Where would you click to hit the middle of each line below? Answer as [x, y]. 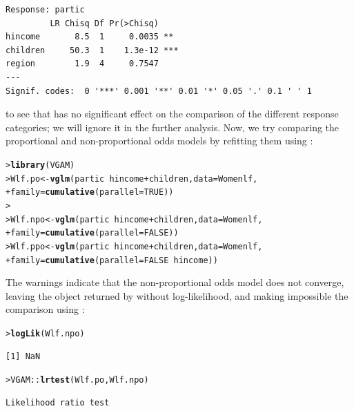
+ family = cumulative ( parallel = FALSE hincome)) [112, 260]
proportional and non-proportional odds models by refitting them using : [159, 141]
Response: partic [45, 10]
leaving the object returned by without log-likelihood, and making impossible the [177, 295]
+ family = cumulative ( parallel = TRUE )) [90, 192]
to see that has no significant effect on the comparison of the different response [172, 114]
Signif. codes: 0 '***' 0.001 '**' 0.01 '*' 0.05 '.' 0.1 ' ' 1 [159, 91]
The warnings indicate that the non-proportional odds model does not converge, [175, 282]
